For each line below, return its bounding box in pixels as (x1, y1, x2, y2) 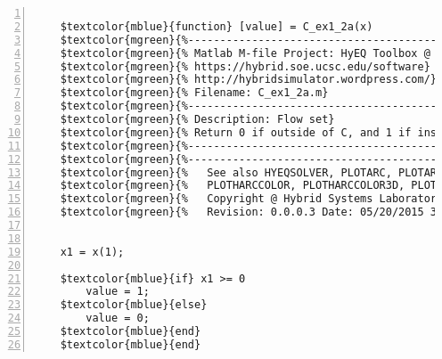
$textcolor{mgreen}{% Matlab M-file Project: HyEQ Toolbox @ (60, 46, 430, 60)
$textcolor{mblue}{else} (60, 298, 208, 312)
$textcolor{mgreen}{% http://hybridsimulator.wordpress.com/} (60, 73, 438, 86)
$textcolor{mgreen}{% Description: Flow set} (60, 113, 335, 126)
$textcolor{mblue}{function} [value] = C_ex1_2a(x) (60, 20, 373, 33)
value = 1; (86, 285, 150, 298)
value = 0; (86, 312, 150, 325)
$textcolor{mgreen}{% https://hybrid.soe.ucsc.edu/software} (60, 60, 430, 73)
